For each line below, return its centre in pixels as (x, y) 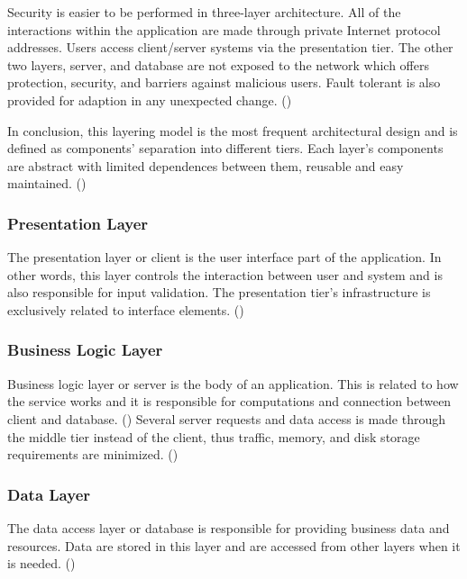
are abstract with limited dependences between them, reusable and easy (206, 165)
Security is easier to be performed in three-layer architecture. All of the (204, 12)
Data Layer (49, 494)
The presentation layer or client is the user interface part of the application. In (224, 257)
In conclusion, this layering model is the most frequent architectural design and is (233, 130)
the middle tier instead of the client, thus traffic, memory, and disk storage (214, 436)
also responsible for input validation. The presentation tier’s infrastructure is (219, 292)
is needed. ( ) (41, 563)
